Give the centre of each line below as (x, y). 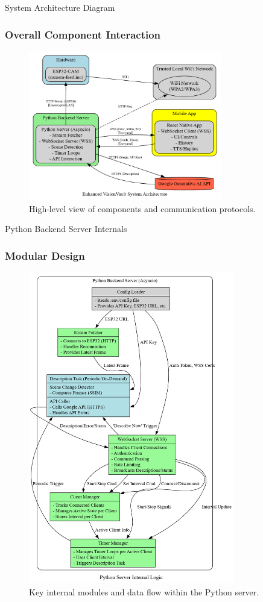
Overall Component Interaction (83, 34)
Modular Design (45, 255)
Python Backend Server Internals (66, 229)
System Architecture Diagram (60, 7)
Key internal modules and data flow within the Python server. (144, 591)
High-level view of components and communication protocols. (142, 208)
